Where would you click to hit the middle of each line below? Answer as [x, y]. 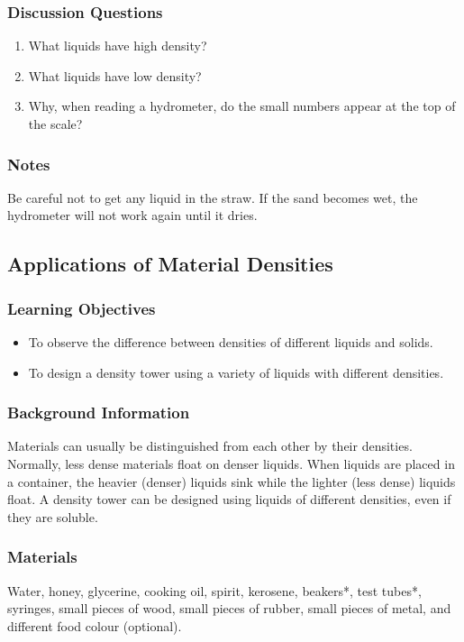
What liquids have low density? [115, 75]
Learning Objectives [82, 308]
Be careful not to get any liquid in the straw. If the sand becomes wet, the [213, 197]
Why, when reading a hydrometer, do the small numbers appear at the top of [242, 106]
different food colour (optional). [95, 625]
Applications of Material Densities [170, 264]
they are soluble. [53, 516]
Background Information [99, 413]
